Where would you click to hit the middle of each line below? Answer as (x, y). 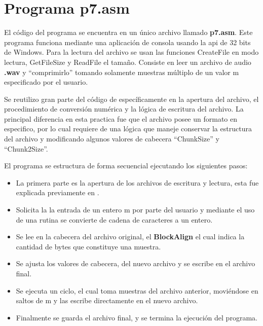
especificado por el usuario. (46, 82)
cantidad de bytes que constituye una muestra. (88, 246)
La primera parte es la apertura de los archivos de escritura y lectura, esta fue (137, 182)
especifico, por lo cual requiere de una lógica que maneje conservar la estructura (128, 129)
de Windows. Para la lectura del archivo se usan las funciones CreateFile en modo (131, 52)
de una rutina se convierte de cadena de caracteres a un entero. (114, 219)
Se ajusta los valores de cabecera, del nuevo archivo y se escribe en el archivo (136, 263)
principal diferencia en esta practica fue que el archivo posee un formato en (121, 118)
